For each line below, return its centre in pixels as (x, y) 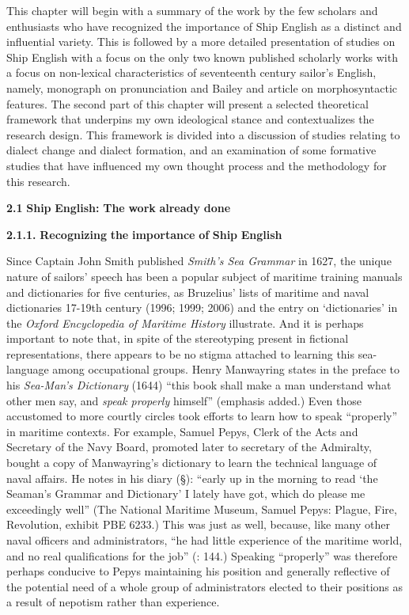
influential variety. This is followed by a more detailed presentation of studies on (201, 42)
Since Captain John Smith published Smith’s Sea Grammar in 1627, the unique (199, 261)
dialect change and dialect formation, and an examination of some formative (191, 150)
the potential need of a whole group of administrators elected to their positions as (205, 586)
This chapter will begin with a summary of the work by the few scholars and (192, 10)
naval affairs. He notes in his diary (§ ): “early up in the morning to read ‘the (192, 478)
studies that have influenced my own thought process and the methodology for (197, 165)
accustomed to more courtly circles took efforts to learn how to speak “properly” (202, 416)
